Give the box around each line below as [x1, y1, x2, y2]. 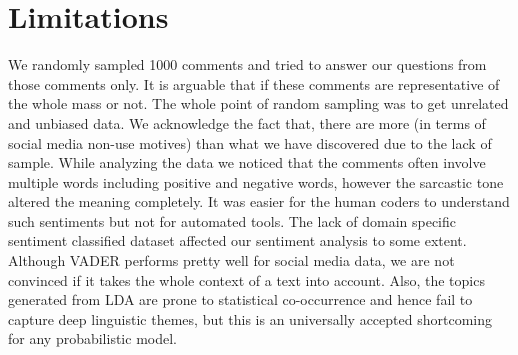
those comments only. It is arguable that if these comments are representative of [8, 73, 500, 94]
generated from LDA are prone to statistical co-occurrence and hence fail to [8, 289, 473, 310]
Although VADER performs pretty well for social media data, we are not [8, 250, 455, 271]
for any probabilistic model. [8, 328, 177, 349]
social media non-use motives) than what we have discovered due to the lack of [8, 132, 492, 153]
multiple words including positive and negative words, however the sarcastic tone [8, 171, 504, 192]
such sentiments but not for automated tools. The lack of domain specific [8, 210, 457, 231]
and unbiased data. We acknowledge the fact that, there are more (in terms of [8, 112, 486, 133]
